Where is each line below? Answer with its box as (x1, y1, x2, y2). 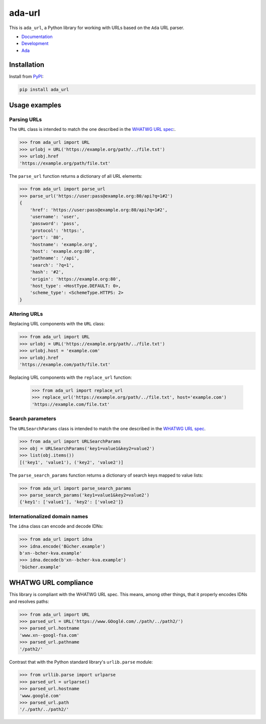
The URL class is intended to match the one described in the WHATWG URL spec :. (9, 126, 176, 132)
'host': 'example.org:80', (30, 248, 96, 254)
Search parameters (9, 415, 57, 422)
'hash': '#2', (30, 269, 64, 275)
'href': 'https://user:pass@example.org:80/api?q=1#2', (30, 207, 168, 212)
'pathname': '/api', (30, 255, 80, 261)
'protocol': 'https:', (30, 228, 85, 233)
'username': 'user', (30, 214, 80, 220)
